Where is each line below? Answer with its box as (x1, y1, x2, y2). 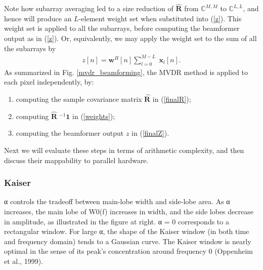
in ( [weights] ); (72, 110, 115, 121)
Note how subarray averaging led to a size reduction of (4, 3, 173, 14)
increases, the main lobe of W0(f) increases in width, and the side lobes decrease (4, 206, 253, 216)
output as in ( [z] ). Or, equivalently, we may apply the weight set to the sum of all (4, 33, 257, 43)
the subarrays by (4, 43, 56, 53)
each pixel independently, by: (4, 76, 94, 87)
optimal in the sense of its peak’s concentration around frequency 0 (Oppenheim (4, 246, 253, 256)
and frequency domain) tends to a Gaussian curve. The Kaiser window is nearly (4, 236, 251, 246)
